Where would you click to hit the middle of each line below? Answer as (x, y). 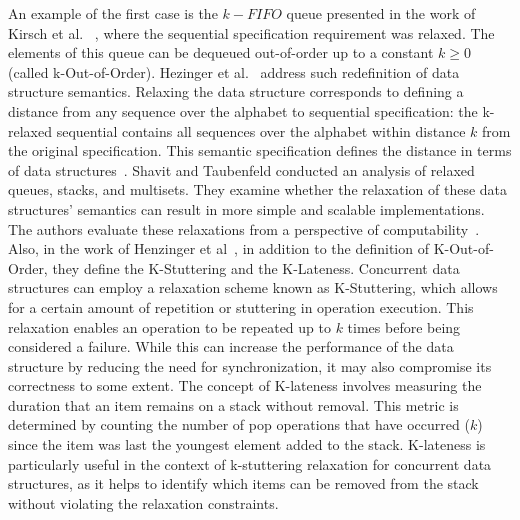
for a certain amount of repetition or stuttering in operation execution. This (241, 306)
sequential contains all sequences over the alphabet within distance (261, 130)
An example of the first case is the (113, 13)
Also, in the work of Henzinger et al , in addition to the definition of (218, 248)
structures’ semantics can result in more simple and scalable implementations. (246, 208)
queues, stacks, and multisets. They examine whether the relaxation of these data (258, 189)
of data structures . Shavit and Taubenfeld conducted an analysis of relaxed (241, 169)
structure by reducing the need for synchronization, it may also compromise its (250, 365)
